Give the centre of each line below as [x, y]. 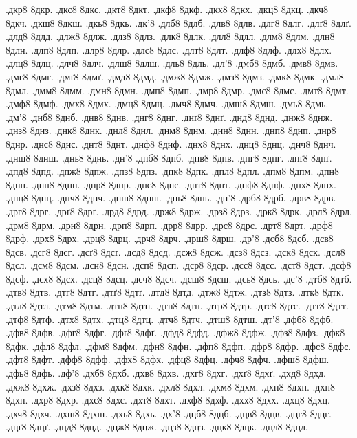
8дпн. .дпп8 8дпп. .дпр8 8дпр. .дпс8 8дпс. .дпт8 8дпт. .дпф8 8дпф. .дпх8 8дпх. [171, 184]
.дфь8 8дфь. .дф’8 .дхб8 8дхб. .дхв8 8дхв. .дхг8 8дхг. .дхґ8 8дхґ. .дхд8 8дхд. [166, 373]
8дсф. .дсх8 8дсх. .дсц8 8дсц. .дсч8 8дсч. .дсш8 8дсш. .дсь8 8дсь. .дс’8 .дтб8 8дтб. [179, 278]
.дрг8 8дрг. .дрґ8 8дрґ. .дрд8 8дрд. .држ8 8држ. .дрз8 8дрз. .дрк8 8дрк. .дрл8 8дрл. [179, 211]
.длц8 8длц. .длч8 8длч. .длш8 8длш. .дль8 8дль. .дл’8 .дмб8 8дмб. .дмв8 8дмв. [172, 63]
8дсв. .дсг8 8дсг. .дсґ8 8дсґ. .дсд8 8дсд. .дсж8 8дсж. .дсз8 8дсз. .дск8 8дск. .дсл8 [175, 251]
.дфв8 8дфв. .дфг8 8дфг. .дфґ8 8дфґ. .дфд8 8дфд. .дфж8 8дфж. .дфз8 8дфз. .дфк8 [175, 332]
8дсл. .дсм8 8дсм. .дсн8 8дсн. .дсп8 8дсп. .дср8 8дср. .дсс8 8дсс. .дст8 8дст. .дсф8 [178, 265]
